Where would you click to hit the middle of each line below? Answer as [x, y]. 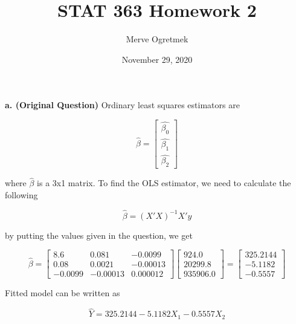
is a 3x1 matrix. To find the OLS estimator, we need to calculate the [164, 183]
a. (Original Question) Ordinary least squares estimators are [122, 105]
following [21, 194]
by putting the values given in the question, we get [99, 235]
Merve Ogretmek [157, 39]
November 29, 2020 [157, 59]
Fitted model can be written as [63, 293]
